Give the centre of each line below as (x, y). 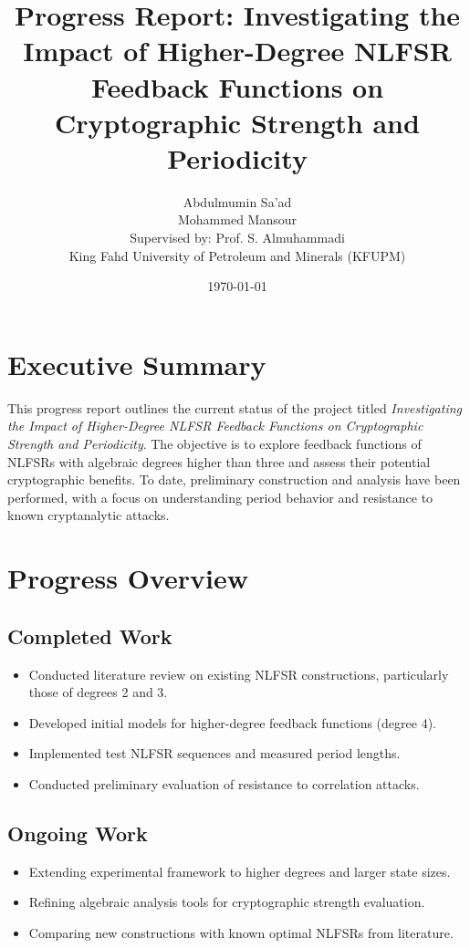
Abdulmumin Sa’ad (237, 201)
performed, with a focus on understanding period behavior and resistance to (220, 497)
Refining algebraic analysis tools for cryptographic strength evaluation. (227, 902)
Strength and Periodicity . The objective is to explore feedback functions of (214, 443)
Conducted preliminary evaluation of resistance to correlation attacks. (224, 783)
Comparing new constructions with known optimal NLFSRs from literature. (241, 932)
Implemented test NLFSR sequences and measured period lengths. (214, 753)
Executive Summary (137, 364)
